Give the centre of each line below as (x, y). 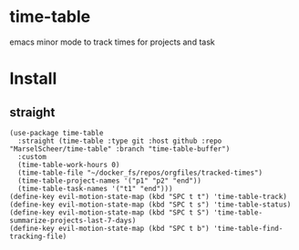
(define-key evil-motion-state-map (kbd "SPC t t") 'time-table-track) (148, 196)
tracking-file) (38, 236)
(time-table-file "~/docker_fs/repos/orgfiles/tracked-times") (140, 173)
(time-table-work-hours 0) (69, 165)
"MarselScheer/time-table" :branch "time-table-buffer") (120, 149)
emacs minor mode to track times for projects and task (113, 42)
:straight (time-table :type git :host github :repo (120, 141)
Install (33, 79)
